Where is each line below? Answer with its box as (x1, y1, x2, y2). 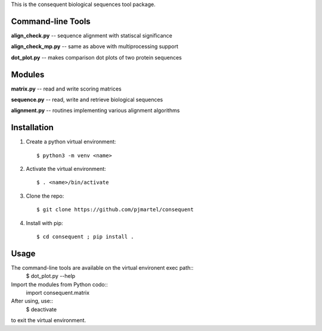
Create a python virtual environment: (26, 138, 116, 145)
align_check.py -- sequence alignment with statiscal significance (11, 32, 172, 39)
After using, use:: (11, 298, 53, 305)
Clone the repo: (26, 192, 64, 199)
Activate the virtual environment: (26, 165, 107, 173)
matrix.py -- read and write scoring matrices (11, 85, 122, 92)
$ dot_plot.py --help (26, 273, 76, 280)
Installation (11, 123, 54, 133)
